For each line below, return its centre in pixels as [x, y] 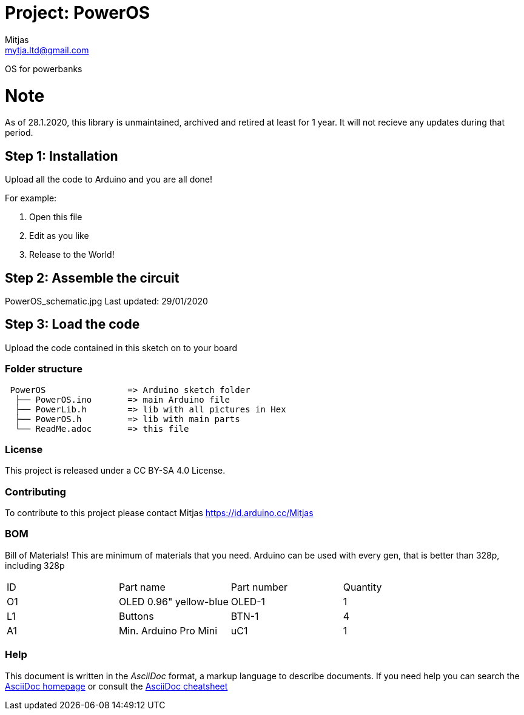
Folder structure [44, 369]
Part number [259, 587]
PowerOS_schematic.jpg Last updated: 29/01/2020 [106, 301]
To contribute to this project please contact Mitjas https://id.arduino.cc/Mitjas [159, 513]
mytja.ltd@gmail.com [47, 50]
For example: [31, 198]
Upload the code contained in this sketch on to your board [121, 347]
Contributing [35, 492]
